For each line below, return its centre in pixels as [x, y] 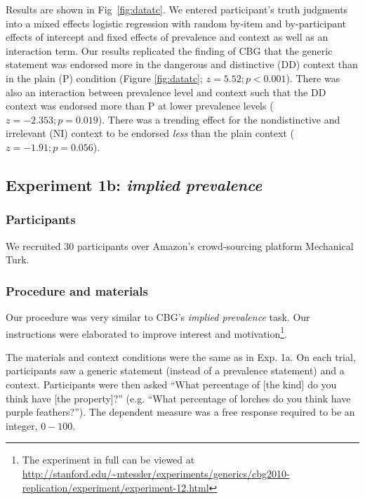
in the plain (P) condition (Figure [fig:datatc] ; [104, 78]
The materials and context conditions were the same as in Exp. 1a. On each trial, [181, 356]
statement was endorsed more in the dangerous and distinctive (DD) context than [182, 64]
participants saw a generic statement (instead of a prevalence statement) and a [175, 370]
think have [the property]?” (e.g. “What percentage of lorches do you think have [178, 398]
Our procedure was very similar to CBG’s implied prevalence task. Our [158, 316]
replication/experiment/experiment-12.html [115, 487]
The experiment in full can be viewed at [108, 460]
